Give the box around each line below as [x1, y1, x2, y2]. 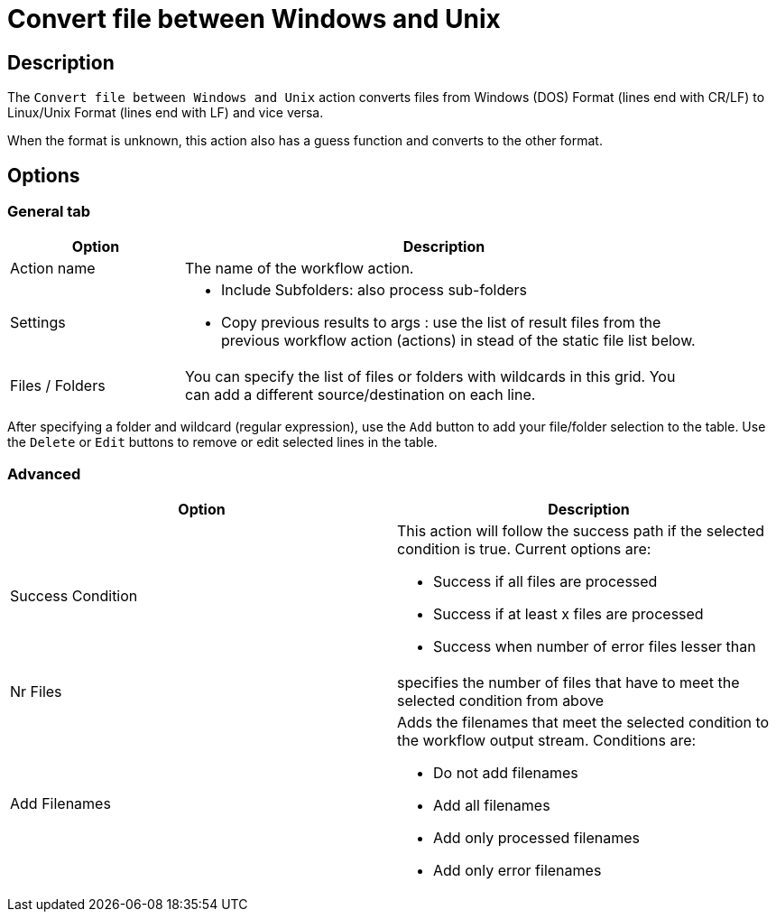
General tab [7, 202, 91, 221]
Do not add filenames [433, 764, 578, 783]
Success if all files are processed [433, 572, 658, 591]
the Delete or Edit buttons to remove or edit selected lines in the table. [7, 434, 438, 450]
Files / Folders [10, 376, 106, 395]
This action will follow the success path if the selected [397, 522, 765, 541]
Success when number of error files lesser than [433, 637, 756, 656]
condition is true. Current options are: [397, 540, 651, 559]
